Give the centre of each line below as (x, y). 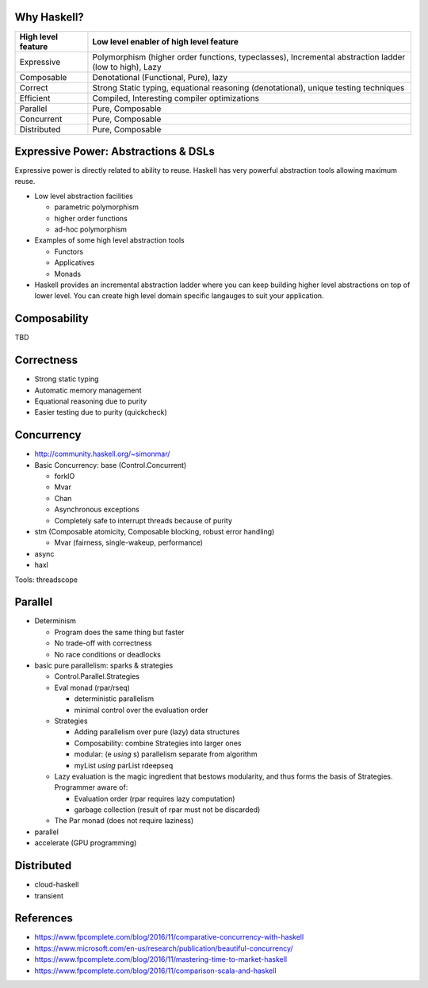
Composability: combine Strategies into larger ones (158, 743)
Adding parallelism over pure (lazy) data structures (157, 732)
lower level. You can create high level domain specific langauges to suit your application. (179, 296)
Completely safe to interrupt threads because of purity (143, 520)
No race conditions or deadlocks (108, 654)
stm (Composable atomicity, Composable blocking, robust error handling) (155, 531)
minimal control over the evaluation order (141, 710)
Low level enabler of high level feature (166, 41)
